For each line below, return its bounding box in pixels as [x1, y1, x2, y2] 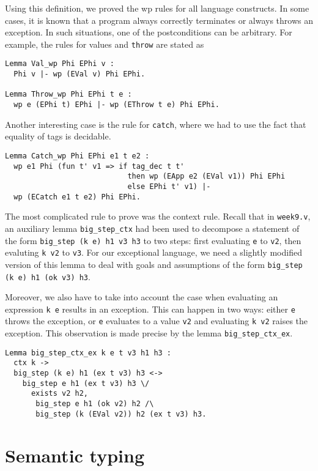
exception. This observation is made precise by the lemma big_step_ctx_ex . [5, 327, 293, 339]
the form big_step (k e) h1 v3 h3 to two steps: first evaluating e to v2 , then [5, 234, 301, 247]
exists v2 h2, [31, 389, 89, 398]
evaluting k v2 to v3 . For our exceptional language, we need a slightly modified [5, 246, 302, 259]
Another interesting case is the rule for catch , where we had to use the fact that [5, 117, 306, 130]
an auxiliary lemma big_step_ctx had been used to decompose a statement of [5, 221, 300, 234]
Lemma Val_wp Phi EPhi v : [5, 59, 114, 69]
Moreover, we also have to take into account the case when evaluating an [5, 291, 278, 303]
